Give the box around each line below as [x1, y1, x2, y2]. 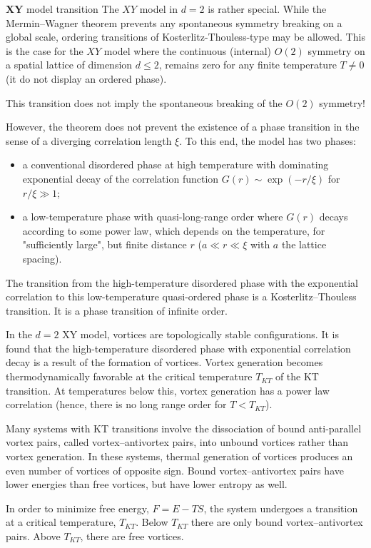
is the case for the [6, 43, 83, 58]
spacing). [22, 250, 62, 265]
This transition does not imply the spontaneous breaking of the [6, 95, 283, 110]
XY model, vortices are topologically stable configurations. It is [62, 327, 339, 342]
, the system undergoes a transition [203, 500, 358, 515]
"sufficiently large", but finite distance [22, 237, 187, 252]
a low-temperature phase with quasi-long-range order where [22, 209, 283, 224]
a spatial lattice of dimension [6, 57, 133, 72]
